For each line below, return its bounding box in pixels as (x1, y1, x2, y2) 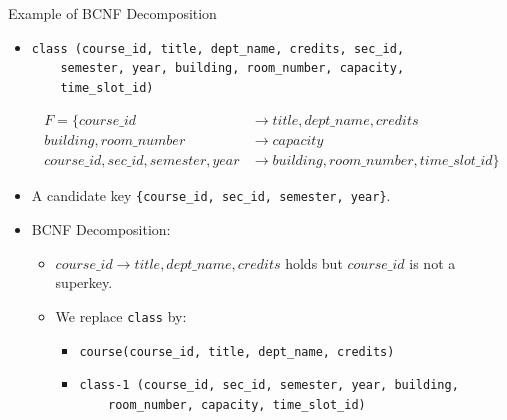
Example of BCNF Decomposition (8, 3, 217, 23)
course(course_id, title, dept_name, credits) (79, 344, 395, 359)
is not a (409, 252, 456, 273)
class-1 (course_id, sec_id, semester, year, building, (79, 378, 459, 393)
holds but (285, 252, 343, 273)
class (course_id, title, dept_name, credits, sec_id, (31, 41, 405, 56)
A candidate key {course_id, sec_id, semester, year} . (31, 185, 391, 206)
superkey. (55, 272, 113, 293)
